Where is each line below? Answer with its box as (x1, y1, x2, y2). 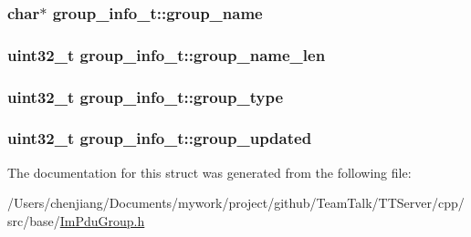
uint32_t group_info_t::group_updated (7, 127, 312, 149)
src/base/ (7, 211, 60, 230)
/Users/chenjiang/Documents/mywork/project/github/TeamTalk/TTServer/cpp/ (7, 193, 465, 212)
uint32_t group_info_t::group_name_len (7, 43, 326, 66)
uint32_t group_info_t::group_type (7, 85, 284, 108)
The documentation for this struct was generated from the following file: (7, 162, 412, 181)
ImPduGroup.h (59, 211, 145, 230)
